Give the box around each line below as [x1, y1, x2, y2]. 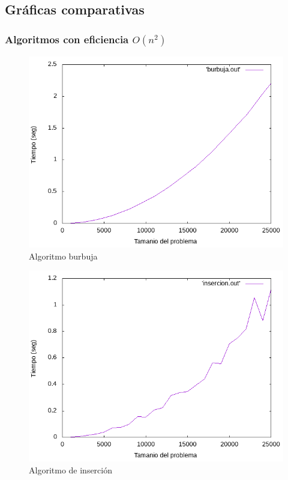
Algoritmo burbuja [29, 249, 98, 262]
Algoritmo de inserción [29, 463, 112, 476]
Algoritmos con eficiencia [5, 31, 129, 46]
